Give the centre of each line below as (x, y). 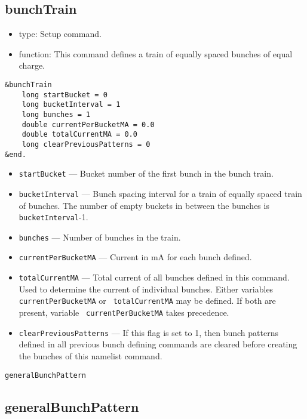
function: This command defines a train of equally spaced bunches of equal (156, 53)
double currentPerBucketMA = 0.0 (88, 124)
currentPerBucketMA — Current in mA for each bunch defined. (135, 257)
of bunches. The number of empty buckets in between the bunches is (144, 205)
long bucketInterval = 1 (71, 105)
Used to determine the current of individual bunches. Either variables (146, 289)
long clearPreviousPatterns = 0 (86, 144)
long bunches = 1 (56, 114)
